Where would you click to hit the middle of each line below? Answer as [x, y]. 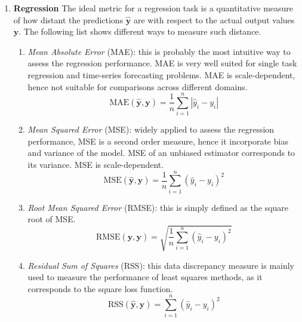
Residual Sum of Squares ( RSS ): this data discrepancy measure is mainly [161, 265]
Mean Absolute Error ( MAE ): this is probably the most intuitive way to [159, 51]
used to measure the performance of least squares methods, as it [145, 277]
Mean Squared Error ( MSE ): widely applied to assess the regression [151, 129]
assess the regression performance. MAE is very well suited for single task [162, 63]
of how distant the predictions [68, 19]
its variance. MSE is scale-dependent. [96, 165]
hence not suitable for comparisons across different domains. [138, 86]
